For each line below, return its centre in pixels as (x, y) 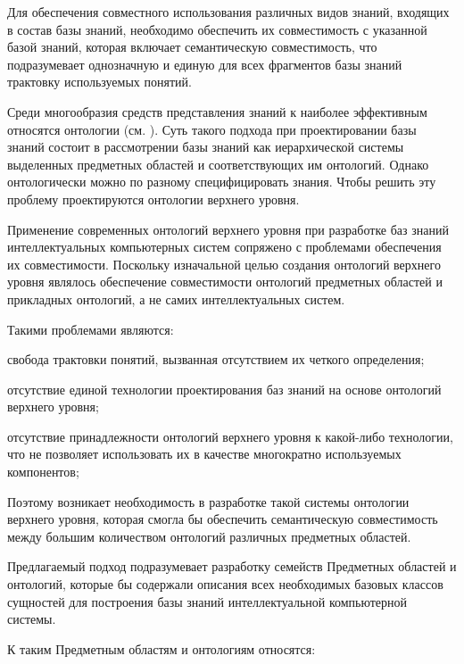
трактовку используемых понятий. (99, 82)
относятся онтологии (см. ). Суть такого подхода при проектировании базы (212, 129)
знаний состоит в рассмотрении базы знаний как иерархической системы (206, 147)
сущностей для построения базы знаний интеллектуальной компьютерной (207, 601)
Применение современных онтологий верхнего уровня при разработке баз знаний (228, 229)
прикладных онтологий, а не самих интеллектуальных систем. (176, 299)
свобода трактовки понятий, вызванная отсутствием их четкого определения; (216, 359)
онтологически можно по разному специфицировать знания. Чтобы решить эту (222, 182)
